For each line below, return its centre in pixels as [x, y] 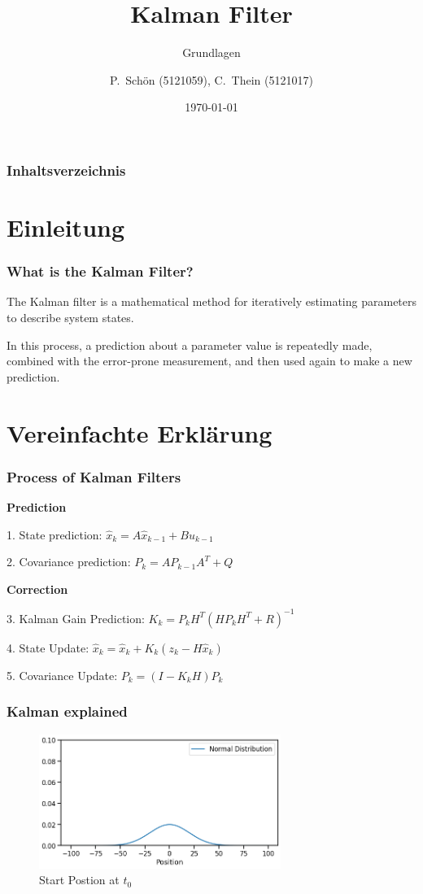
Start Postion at [79, 880]
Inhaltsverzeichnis [66, 170]
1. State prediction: [55, 534]
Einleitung [66, 227]
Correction [37, 589]
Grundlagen [211, 52]
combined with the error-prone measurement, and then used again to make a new [209, 361]
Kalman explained [67, 711]
